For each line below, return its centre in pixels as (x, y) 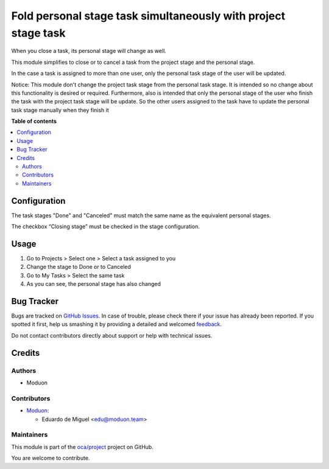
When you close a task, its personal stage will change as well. (89, 51)
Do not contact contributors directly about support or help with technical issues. (112, 335)
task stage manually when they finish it (60, 110)
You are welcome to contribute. (51, 458)
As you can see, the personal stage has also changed (94, 284)
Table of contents (34, 121)
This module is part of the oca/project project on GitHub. (82, 446)
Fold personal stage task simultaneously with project (148, 16)
